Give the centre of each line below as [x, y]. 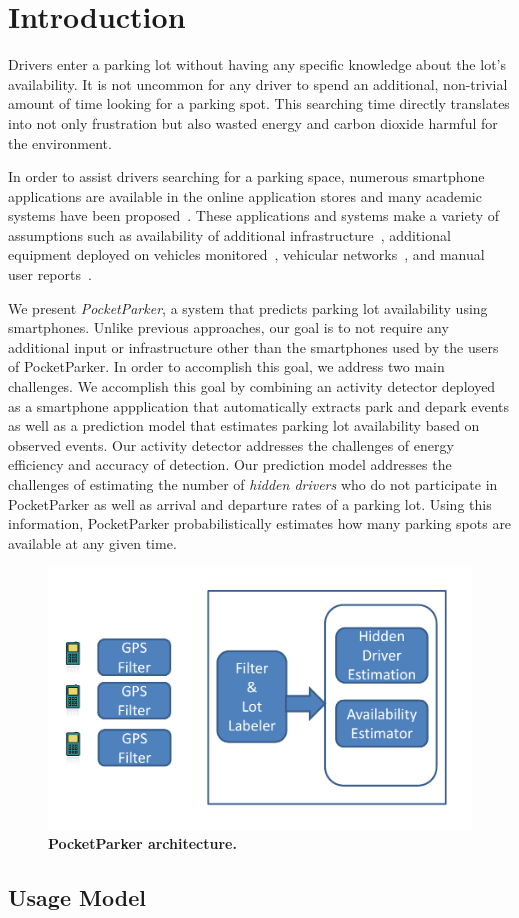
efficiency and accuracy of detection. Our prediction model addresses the [230, 464]
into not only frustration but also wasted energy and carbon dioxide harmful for [253, 122]
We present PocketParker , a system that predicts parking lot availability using [248, 307]
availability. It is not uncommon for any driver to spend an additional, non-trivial [258, 83]
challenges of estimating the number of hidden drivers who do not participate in [253, 484]
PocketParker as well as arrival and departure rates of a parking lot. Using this [250, 503]
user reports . [50, 274]
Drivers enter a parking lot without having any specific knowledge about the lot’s [257, 64]
